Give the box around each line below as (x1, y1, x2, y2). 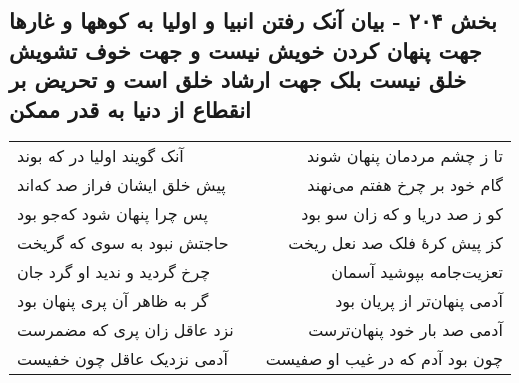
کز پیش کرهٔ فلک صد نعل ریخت (288, 231, 503, 255)
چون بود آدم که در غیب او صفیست (265, 347, 503, 371)
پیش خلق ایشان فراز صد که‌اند (17, 173, 226, 197)
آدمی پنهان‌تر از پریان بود (335, 289, 503, 313)
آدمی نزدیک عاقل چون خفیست (17, 347, 228, 371)
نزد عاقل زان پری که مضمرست (17, 318, 234, 342)
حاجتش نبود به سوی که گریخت (17, 231, 229, 255)
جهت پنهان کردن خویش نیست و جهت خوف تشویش (9, 34, 482, 65)
